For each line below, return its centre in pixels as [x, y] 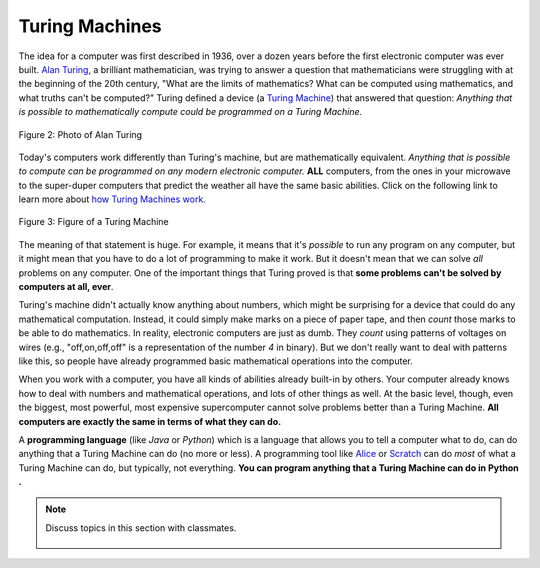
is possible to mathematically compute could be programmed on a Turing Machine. [190, 112]
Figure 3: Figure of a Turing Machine [93, 222]
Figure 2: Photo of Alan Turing [80, 134]
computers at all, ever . [66, 287]
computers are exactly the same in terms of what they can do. [150, 421]
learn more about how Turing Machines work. [112, 199]
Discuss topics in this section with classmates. [141, 527]
